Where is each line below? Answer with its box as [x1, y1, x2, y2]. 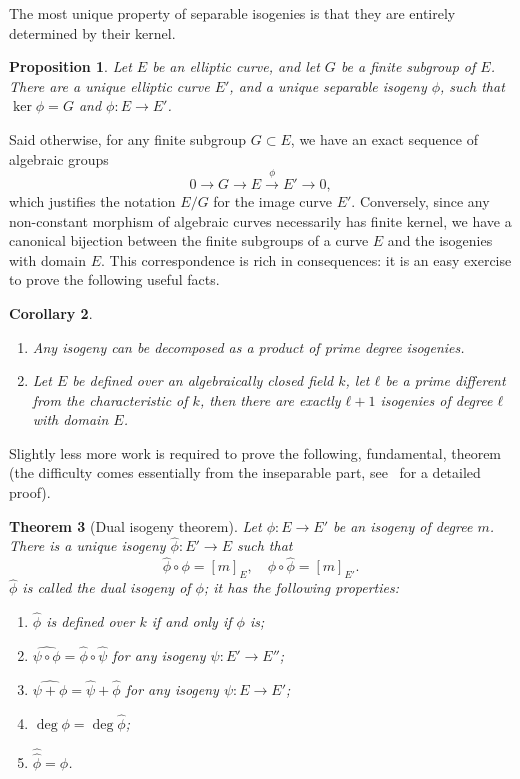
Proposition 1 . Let [9, 56, 132, 77]
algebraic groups [9, 148, 109, 169]
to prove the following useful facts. [9, 269, 220, 290]
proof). [9, 482, 51, 503]
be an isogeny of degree [333, 515, 473, 536]
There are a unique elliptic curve [9, 75, 210, 96]
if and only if [151, 611, 232, 632]
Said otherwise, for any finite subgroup [9, 128, 247, 149]
